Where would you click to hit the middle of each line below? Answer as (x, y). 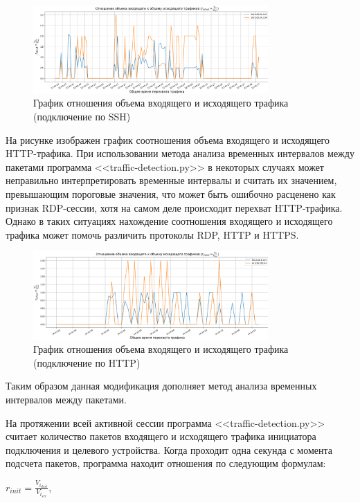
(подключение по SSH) (82, 117)
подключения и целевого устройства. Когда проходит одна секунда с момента (169, 449)
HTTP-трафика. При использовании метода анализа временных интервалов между (180, 153)
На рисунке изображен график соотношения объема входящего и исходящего (168, 139)
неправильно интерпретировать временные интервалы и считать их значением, (171, 180)
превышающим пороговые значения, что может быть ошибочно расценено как (171, 194)
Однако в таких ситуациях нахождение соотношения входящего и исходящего (169, 221)
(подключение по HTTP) (87, 362)
